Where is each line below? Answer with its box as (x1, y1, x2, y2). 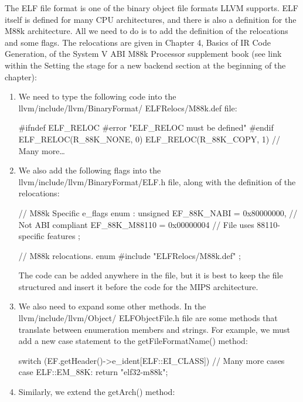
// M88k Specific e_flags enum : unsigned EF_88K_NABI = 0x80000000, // (18, 206, 298, 219)
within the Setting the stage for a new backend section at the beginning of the (5, 59, 286, 71)
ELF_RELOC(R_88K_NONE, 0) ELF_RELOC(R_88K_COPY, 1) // (18, 132, 280, 145)
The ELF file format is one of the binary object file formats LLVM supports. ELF (5, 2, 298, 13)
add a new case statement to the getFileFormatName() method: (18, 335, 248, 347)
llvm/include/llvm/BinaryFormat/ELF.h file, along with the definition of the (18, 175, 296, 188)
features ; (47, 230, 80, 242)
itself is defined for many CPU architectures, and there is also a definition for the (5, 13, 297, 25)
